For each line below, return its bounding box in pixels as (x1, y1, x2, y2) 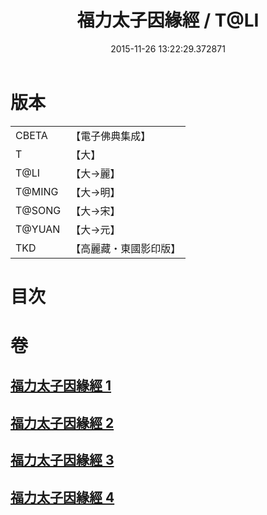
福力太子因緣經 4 (10, 489, 115, 506)
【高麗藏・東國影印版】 (70, 241, 182, 255)
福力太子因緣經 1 (10, 377, 112, 395)
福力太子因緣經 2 (10, 414, 115, 431)
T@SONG (15, 203, 62, 217)
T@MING (15, 184, 59, 198)
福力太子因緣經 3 (10, 452, 115, 469)
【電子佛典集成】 (70, 129, 152, 143)
